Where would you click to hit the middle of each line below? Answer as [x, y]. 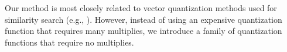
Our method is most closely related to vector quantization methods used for [141, 8]
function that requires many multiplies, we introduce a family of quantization [143, 31]
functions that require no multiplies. [69, 42]
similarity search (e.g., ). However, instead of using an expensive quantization [143, 19]
